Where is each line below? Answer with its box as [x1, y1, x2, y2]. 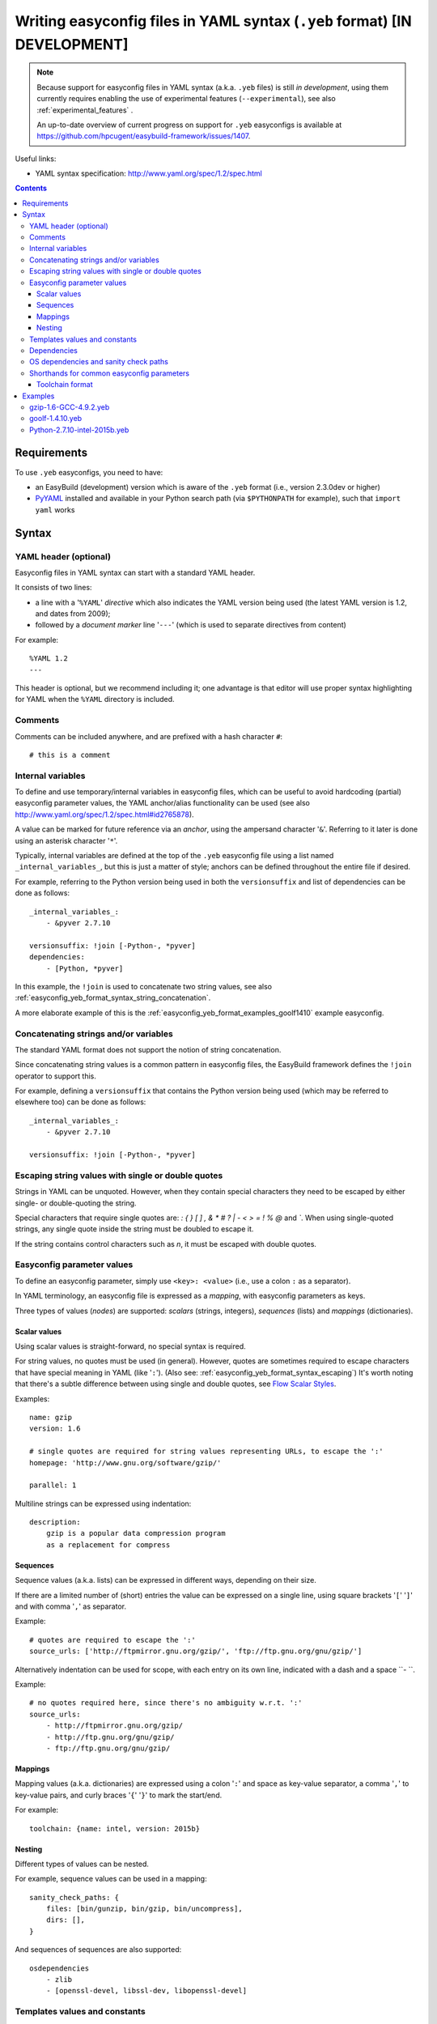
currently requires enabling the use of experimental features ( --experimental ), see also [36, 94, 336, 104]
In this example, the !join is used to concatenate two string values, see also [15, 981, 273, 991]
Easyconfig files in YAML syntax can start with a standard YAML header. [15, 568, 256, 577]
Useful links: [15, 154, 57, 164]
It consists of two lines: [15, 583, 92, 593]
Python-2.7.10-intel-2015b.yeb [29, 425, 129, 435]
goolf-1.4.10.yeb [29, 414, 83, 423]
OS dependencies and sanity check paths [29, 357, 169, 367]
